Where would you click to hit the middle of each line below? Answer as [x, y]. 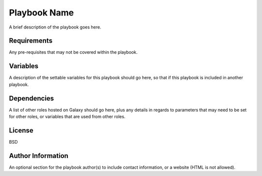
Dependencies [32, 98]
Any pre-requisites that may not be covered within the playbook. [73, 52]
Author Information [39, 155]
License [21, 130]
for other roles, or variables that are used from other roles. [67, 117]
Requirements [31, 41]
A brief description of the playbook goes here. [55, 27]
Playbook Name [41, 13]
